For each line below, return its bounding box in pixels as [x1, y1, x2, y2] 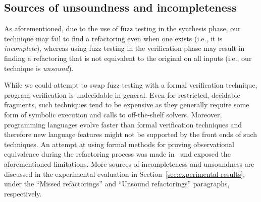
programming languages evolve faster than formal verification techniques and [4, 119, 242, 129]
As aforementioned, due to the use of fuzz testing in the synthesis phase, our [4, 23, 241, 34]
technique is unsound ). [4, 62, 74, 73]
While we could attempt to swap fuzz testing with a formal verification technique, [4, 80, 257, 90]
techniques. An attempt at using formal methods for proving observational [4, 139, 234, 149]
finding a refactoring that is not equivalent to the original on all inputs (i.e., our [4, 52, 252, 63]
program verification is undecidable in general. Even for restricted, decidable [4, 89, 240, 100]
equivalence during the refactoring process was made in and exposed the [4, 149, 231, 159]
